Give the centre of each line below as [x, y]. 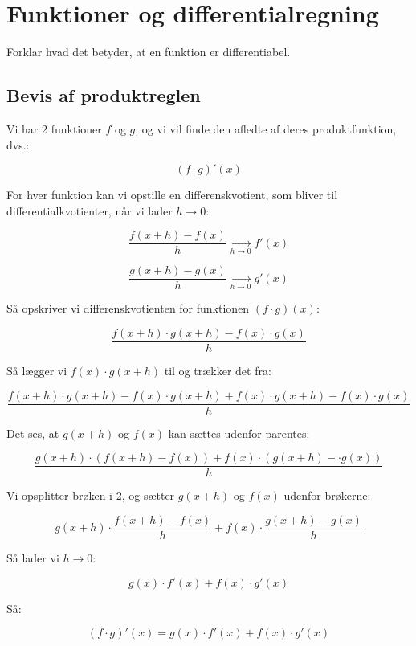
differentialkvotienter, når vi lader [90, 210]
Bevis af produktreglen [104, 95]
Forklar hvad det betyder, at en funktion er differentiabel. [149, 52]
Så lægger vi [37, 371]
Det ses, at [33, 433]
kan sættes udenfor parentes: [239, 433]
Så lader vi [33, 558]
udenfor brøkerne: [327, 495]
